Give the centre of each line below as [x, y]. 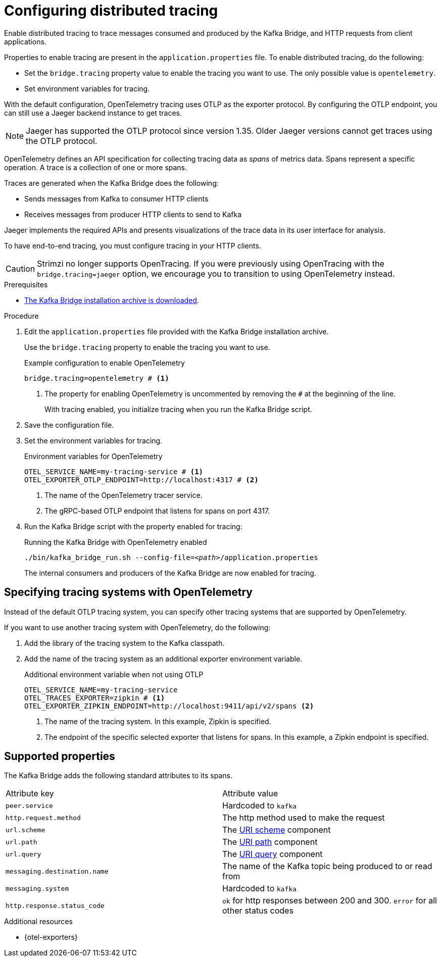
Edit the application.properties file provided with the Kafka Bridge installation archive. [177, 331]
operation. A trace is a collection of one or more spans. [96, 167]
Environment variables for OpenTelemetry [93, 456]
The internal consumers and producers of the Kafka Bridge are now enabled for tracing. [170, 573]
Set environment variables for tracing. [87, 88]
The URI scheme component [277, 830]
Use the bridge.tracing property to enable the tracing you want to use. [147, 347]
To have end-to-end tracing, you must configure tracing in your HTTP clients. [133, 245]
